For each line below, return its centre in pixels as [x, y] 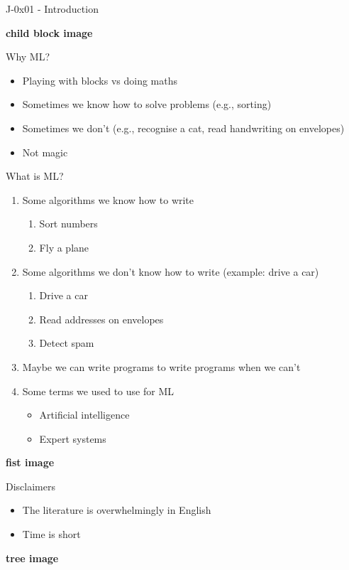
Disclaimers [31, 486]
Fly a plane [64, 247]
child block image [49, 32]
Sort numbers [68, 224]
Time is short [51, 534]
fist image [30, 462]
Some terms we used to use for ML [98, 391]
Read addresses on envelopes [101, 319]
